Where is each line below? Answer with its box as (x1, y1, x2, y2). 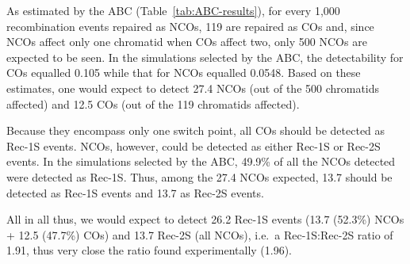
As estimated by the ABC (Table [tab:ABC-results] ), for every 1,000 (6, 2, 340, 18)
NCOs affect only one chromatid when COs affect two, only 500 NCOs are (6, 33, 367, 50)
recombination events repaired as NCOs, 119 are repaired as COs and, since (6, 17, 374, 34)
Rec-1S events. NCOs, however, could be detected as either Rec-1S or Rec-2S (6, 137, 381, 154)
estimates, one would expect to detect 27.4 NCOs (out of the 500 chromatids (6, 79, 380, 96)
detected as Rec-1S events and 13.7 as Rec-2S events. (6, 184, 264, 201)
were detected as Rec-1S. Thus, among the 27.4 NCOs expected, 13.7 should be (6, 168, 393, 185)
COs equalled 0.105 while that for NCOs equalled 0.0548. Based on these (6, 64, 361, 81)
